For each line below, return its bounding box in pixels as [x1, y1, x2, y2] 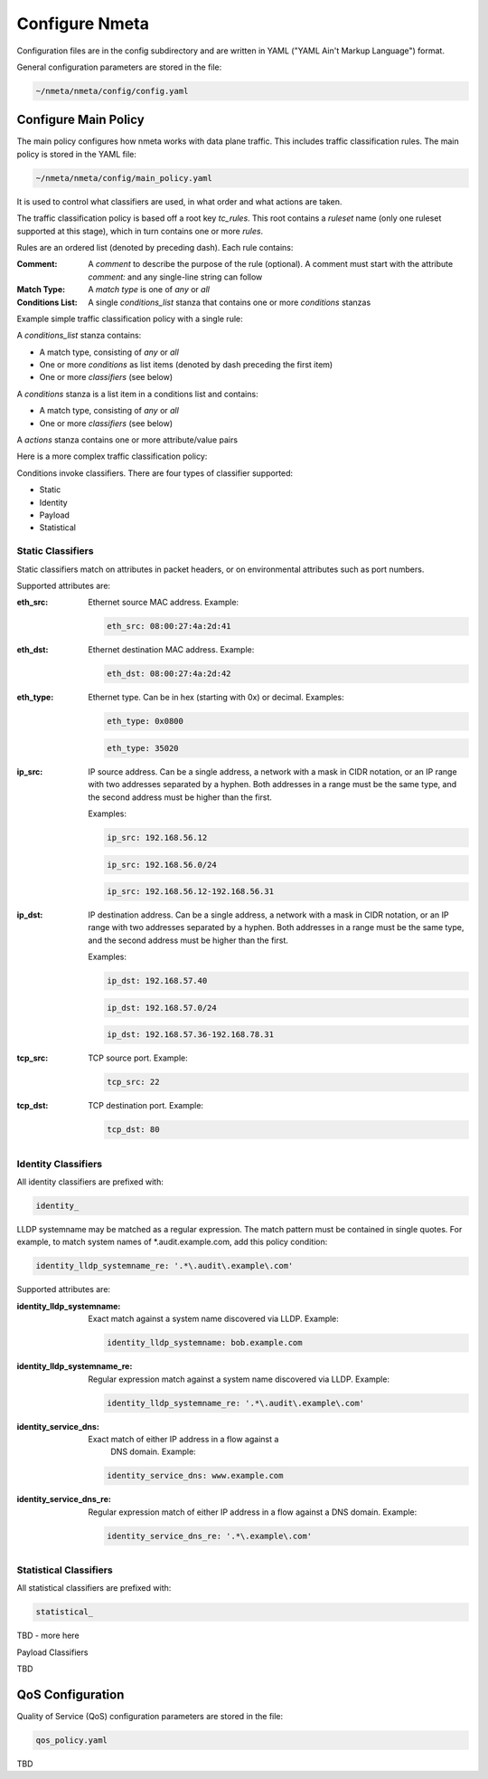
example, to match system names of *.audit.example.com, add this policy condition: [16, 1236, 328, 1248]
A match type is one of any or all [88, 284, 210, 295]
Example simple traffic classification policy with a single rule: [16, 313, 243, 324]
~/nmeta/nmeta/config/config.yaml [35, 86, 189, 96]
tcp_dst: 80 [107, 1125, 160, 1135]
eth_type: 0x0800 [107, 716, 184, 727]
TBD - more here [16, 1630, 80, 1641]
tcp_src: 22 [107, 1077, 160, 1088]
